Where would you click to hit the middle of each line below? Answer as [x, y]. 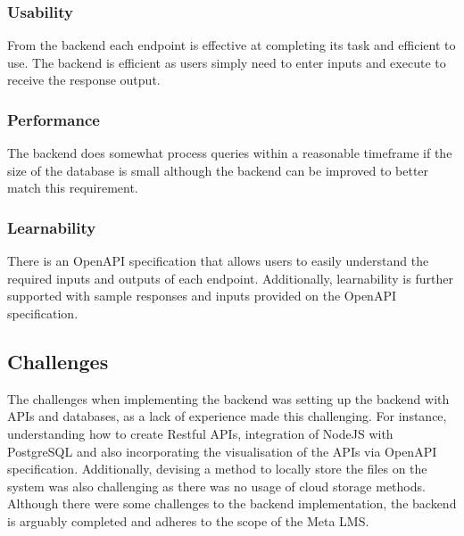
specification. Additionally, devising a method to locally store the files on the [217, 469]
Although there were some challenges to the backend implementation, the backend [232, 503]
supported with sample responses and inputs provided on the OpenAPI [202, 296]
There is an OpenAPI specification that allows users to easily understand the [218, 261]
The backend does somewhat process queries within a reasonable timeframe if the [230, 153]
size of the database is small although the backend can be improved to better [218, 170]
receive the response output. [84, 80]
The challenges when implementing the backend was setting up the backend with [228, 398]
